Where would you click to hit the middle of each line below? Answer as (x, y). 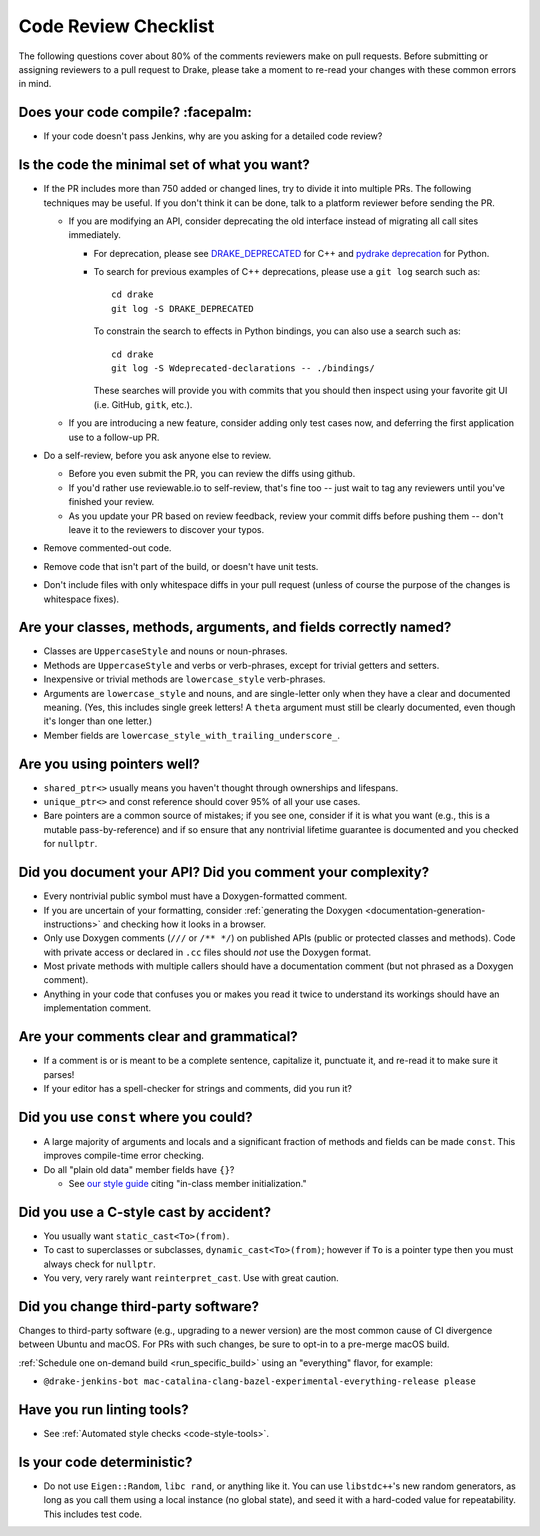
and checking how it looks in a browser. (184, 924)
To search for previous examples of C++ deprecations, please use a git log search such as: (287, 272)
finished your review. (111, 502)
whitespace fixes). (81, 599)
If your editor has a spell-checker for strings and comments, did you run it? (198, 1088)
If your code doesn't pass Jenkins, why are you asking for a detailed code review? (213, 136)
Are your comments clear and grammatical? (158, 1036)
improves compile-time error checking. (124, 1156)
